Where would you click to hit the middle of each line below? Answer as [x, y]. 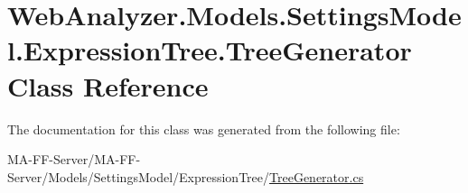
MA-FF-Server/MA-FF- [74, 159]
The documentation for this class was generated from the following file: [204, 129]
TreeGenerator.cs [317, 176]
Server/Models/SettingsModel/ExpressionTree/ [139, 176]
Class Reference [108, 85]
